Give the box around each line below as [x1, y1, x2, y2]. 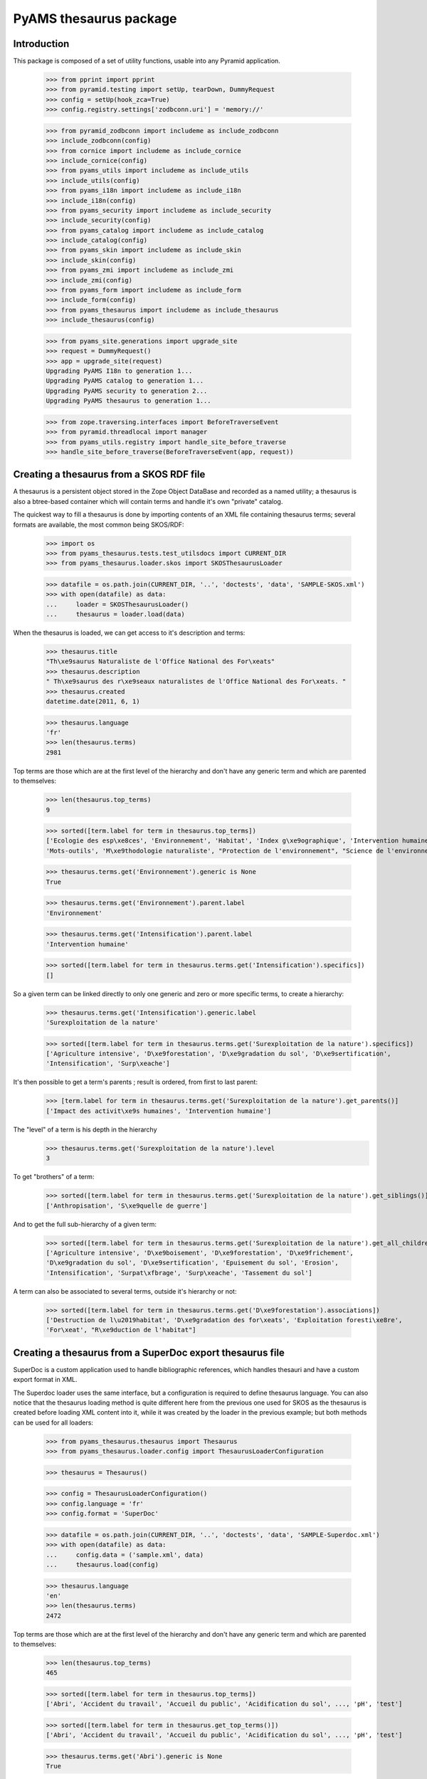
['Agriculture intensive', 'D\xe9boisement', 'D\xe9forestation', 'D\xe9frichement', [46, 1249, 354, 1257]
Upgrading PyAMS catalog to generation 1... [46, 377, 204, 385]
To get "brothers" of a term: [13, 1173, 95, 1181]
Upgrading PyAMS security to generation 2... [46, 386, 208, 395]
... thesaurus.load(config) [46, 1561, 159, 1568]
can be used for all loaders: [13, 1418, 94, 1427]
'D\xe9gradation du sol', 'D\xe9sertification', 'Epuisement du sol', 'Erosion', [46, 1259, 339, 1267]
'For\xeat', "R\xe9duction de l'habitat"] [46, 1326, 196, 1334]
